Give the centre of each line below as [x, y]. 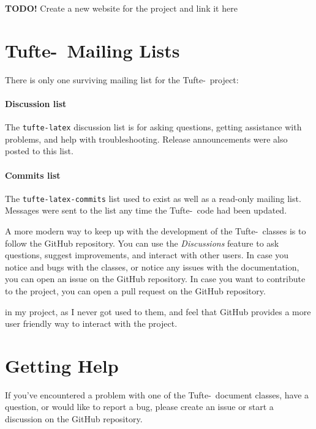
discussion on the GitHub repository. [74, 419]
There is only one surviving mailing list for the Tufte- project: [122, 79]
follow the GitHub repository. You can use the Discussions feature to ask [142, 243]
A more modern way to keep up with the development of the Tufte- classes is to [156, 231]
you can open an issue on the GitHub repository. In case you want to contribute [155, 279]
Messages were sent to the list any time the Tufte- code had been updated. [146, 210]
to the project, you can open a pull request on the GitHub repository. [135, 290]
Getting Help [62, 365]
